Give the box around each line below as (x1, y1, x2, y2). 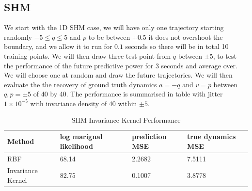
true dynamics (187, 131, 236, 142)
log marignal (60, 131, 103, 142)
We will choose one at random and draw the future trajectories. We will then (4, 70, 233, 80)
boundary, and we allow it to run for (4, 41, 112, 51)
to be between (88, 32, 130, 42)
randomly (4, 32, 32, 42)
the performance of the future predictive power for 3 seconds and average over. (4, 60, 237, 70)
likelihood (60, 141, 94, 151)
